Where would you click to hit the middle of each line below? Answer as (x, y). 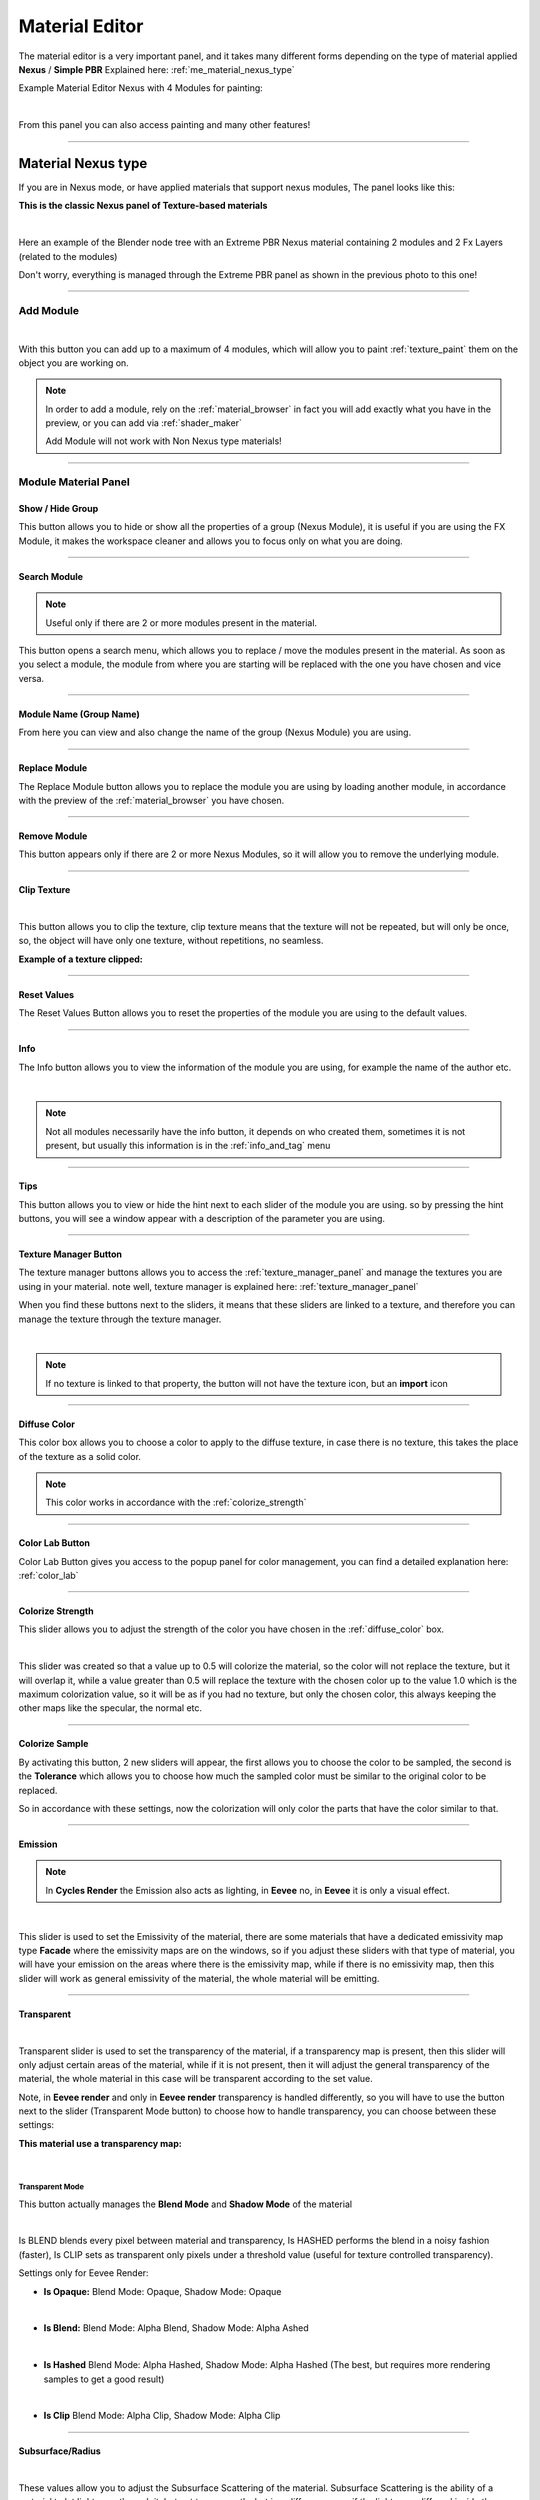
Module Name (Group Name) (79, 714)
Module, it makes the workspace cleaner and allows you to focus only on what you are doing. (211, 541)
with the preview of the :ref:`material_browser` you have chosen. (151, 800)
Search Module (51, 576)
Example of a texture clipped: (81, 959)
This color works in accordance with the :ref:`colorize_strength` (176, 1502)
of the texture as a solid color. (80, 1456)
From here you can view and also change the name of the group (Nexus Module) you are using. (215, 732)
